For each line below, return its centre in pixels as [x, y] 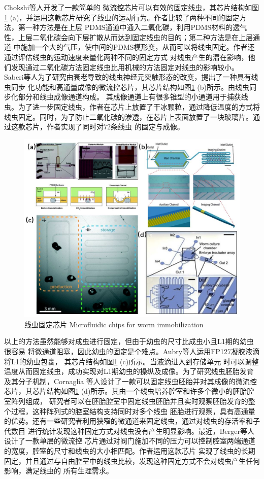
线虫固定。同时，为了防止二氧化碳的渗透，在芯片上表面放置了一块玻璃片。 [128, 116]
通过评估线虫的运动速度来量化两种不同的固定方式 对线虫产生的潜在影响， [126, 57]
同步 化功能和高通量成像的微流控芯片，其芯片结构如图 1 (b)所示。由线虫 [130, 87]
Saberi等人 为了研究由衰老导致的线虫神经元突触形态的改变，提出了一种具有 [128, 77]
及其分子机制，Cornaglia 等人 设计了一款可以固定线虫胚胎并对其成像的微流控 [130, 381]
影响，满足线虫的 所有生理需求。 [59, 471]
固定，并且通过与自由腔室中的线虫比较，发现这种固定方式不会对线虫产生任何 [132, 460]
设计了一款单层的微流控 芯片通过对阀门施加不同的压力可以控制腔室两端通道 [130, 441]
